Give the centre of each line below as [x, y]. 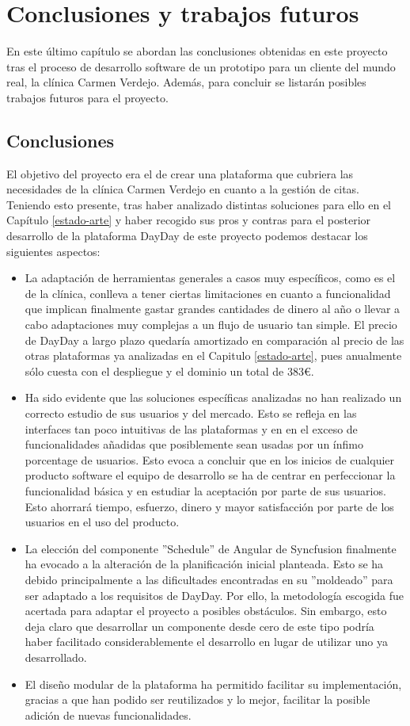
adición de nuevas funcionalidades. [108, 715]
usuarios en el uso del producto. [102, 522]
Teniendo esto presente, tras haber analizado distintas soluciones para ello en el [199, 204]
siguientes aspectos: [53, 251]
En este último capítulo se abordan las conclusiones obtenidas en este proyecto [197, 51]
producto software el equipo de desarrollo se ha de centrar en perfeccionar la [210, 475]
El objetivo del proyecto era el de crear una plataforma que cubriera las [180, 173]
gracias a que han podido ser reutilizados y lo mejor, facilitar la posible [197, 699]
